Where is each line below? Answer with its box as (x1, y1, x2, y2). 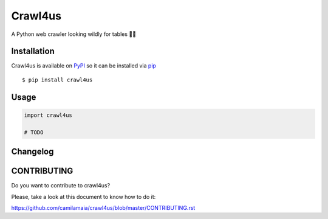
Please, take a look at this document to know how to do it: (11, 193, 156, 200)
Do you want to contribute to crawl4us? (11, 182, 111, 189)
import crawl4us (24, 111, 73, 119)
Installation (11, 46, 55, 57)
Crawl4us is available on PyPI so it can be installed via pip (11, 62, 156, 69)
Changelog (11, 147, 54, 157)
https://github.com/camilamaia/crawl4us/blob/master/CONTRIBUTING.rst (11, 204, 196, 211)
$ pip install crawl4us (22, 76, 93, 83)
